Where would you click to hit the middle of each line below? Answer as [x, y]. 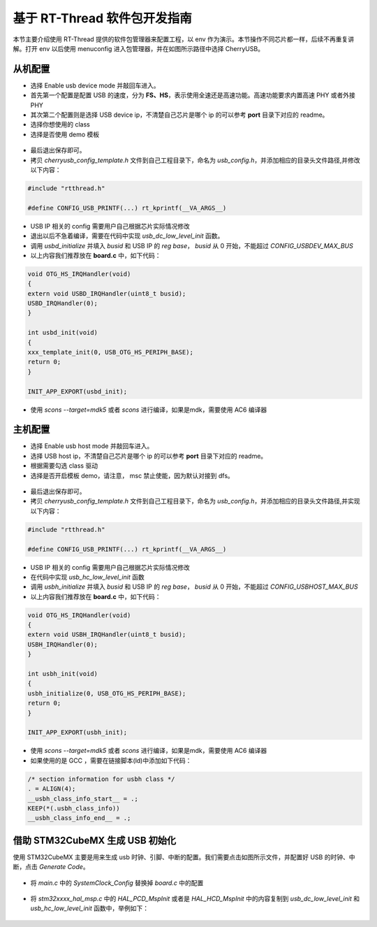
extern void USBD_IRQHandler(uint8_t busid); [107, 293]
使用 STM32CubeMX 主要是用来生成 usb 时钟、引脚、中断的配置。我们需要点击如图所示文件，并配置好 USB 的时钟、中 [184, 857]
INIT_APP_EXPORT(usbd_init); [77, 391]
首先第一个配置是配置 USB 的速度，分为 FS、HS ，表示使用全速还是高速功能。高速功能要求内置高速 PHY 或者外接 [193, 95]
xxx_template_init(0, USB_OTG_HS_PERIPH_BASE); [110, 352]
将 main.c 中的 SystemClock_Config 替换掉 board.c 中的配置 [117, 883]
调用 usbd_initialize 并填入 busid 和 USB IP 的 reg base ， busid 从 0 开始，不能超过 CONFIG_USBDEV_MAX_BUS [192, 245]
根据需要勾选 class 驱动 [64, 466]
